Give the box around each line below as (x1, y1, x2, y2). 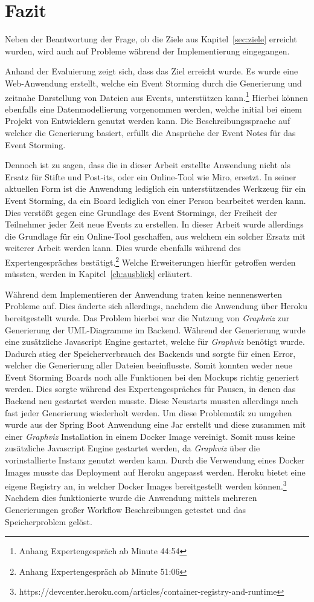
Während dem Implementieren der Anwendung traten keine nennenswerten (5, 287, 283, 300)
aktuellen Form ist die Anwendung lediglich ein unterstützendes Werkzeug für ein (5, 182, 306, 195)
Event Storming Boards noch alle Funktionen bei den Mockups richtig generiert (5, 370, 300, 383)
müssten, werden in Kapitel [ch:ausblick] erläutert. (5, 267, 193, 280)
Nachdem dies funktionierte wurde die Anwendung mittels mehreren (5, 491, 257, 504)
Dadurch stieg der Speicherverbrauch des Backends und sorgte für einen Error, (5, 347, 296, 359)
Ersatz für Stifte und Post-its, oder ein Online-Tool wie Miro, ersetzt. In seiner (5, 170, 296, 183)
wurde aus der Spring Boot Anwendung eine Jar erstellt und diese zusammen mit (5, 418, 306, 431)
